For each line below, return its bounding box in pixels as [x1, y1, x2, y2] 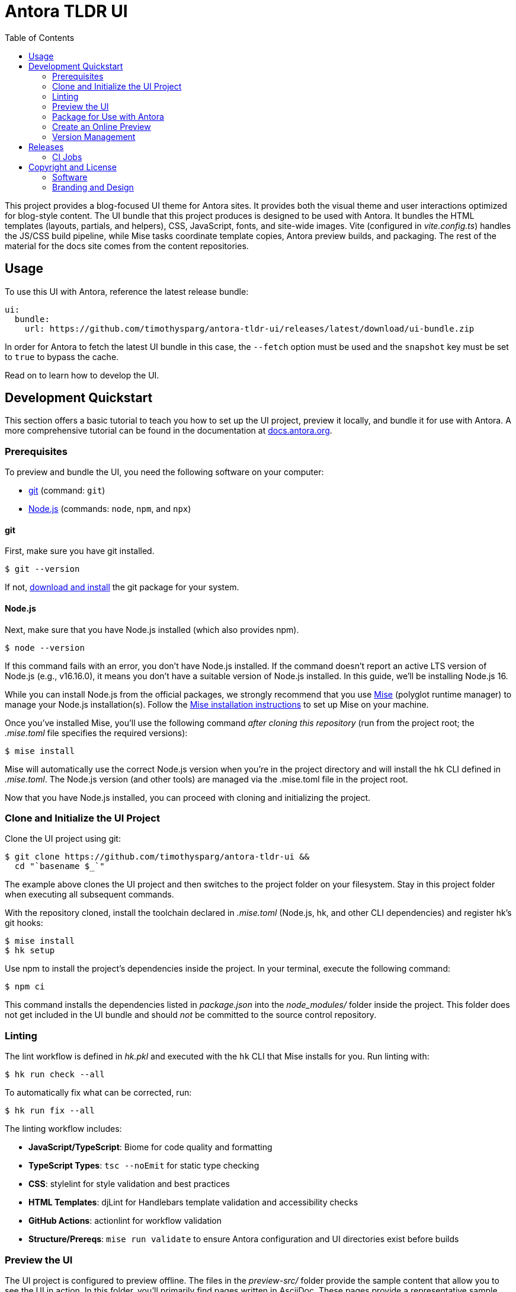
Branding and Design [52, 182, 134, 192]
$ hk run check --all [5, 1070, 105, 1080]
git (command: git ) [28, 485, 105, 496]
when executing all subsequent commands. [5, 889, 174, 900]
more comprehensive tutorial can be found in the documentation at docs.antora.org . [5, 425, 332, 436]
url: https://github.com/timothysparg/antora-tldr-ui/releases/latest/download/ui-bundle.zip [24, 323, 475, 333]
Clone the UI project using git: [5, 833, 121, 844]
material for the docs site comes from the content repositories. [5, 240, 249, 251]
